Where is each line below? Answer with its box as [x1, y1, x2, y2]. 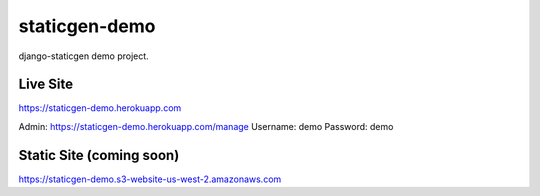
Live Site [18, 76, 74, 93]
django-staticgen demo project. [18, 50, 149, 62]
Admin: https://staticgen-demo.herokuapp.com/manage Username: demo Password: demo [18, 120, 394, 132]
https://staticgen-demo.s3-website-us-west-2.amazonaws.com [18, 173, 282, 185]
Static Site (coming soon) [18, 146, 180, 164]
